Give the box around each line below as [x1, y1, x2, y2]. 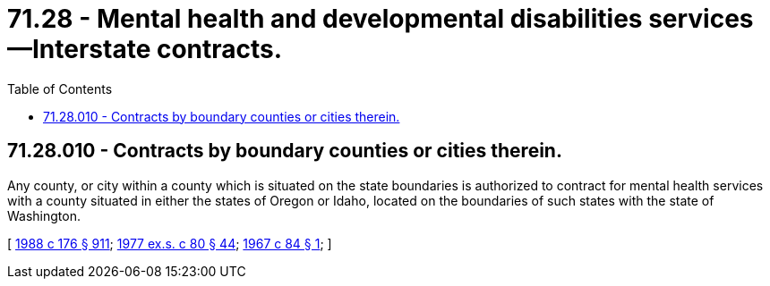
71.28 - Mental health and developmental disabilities [7, 4, 643, 34]
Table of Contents [7, 80, 113, 97]
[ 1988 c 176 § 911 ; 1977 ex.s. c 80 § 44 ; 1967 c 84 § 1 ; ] [7, 235, 332, 251]
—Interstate [7, 34, 151, 64]
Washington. [7, 207, 81, 223]
